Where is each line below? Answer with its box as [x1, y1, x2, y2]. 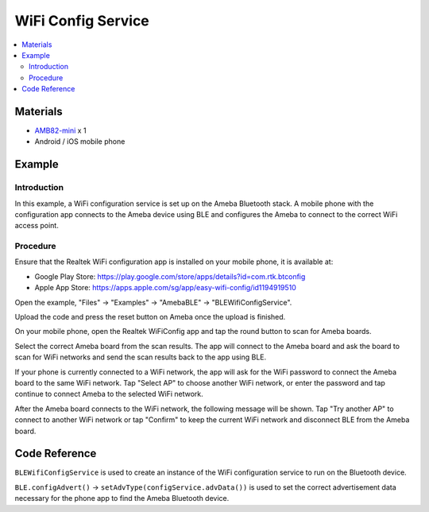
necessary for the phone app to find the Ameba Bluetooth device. [14, 494, 230, 503]
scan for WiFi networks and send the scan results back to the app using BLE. [14, 352, 267, 362]
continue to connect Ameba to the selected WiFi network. [14, 390, 204, 399]
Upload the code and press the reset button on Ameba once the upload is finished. [14, 312, 286, 322]
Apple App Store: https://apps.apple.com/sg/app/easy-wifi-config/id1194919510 [34, 283, 297, 293]
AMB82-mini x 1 [34, 126, 87, 135]
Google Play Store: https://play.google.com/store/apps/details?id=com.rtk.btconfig [34, 271, 306, 281]
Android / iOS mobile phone [34, 137, 126, 146]
